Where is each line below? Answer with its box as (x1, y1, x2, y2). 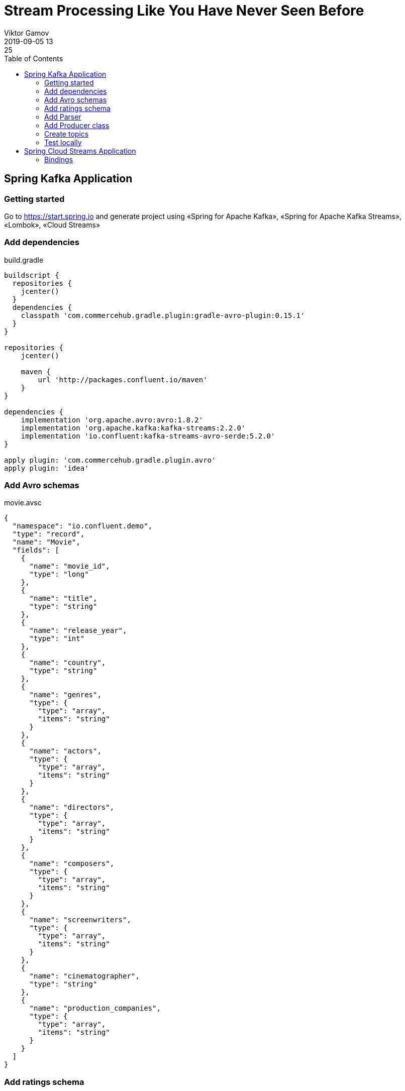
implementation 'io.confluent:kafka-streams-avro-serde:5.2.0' (21, 431, 275, 440)
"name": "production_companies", (29, 1004, 161, 1013)
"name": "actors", (29, 747, 102, 755)
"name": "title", (29, 594, 97, 603)
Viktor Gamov (4, 28, 49, 37)
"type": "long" (29, 570, 89, 579)
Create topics (44, 129, 89, 138)
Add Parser (44, 112, 81, 121)
